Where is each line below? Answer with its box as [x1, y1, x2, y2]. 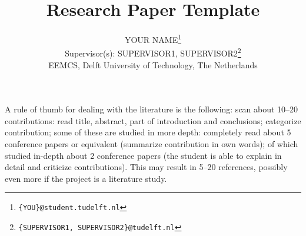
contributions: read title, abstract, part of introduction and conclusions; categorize [5, 114, 301, 127]
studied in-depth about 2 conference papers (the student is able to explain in [5, 149, 282, 161]
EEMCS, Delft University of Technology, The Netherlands [48, 58, 258, 71]
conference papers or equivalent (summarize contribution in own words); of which [5, 138, 298, 149]
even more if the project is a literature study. [5, 172, 167, 184]
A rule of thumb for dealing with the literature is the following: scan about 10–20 [5, 103, 298, 115]
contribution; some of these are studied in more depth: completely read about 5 [5, 126, 291, 138]
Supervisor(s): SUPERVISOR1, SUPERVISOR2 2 [65, 45, 241, 59]
